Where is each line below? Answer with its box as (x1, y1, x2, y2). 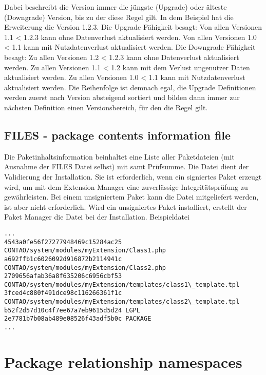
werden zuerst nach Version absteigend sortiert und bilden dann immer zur (4, 92, 240, 103)
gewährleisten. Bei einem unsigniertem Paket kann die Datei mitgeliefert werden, (4, 191, 259, 202)
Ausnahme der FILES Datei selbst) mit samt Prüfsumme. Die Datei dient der (4, 161, 249, 172)
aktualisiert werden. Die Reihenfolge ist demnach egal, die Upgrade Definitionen (4, 82, 256, 92)
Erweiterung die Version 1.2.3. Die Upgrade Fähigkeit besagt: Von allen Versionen (4, 22, 262, 32)
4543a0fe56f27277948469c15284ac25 (4, 238, 122, 246)
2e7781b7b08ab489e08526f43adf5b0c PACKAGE (4, 315, 151, 323)
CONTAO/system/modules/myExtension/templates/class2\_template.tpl (4, 298, 240, 306)
